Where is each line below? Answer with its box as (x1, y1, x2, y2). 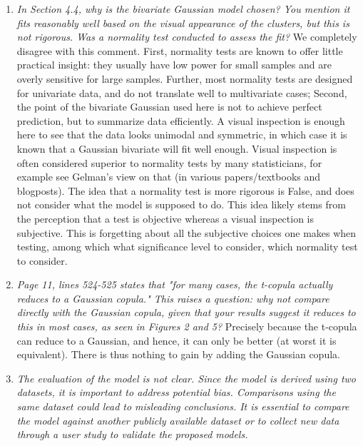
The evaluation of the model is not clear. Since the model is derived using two (16, 370, 357, 385)
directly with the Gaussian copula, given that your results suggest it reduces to (16, 305, 356, 320)
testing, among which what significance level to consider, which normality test (16, 239, 358, 254)
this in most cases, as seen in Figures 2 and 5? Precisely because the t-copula (16, 319, 357, 334)
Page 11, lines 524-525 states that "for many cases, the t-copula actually (16, 277, 333, 292)
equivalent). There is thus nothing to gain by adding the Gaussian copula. (16, 347, 340, 362)
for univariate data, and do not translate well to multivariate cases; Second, (16, 85, 347, 100)
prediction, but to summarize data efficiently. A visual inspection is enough (16, 113, 345, 128)
